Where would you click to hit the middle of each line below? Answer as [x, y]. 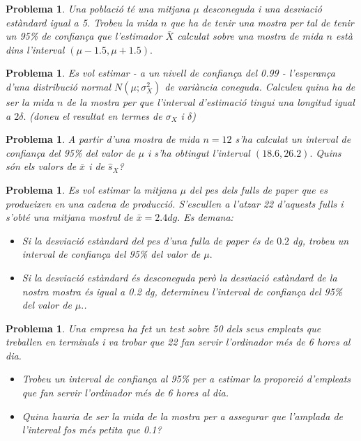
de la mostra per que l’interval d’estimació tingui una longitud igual [210, 101]
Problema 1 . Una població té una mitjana [98, 8]
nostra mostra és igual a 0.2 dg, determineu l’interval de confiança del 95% [182, 291]
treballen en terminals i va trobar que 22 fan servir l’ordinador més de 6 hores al [178, 342]
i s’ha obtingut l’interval [199, 152]
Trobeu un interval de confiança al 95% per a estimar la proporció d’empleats [186, 379]
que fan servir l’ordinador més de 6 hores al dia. [125, 393]
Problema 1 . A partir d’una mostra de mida [103, 139]
